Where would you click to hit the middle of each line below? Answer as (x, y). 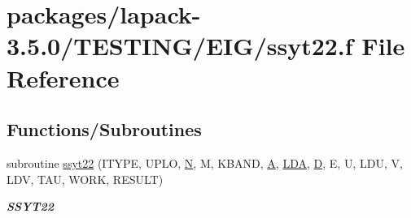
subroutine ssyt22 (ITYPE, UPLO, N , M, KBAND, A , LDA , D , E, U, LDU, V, (205, 162)
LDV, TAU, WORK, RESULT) (85, 179)
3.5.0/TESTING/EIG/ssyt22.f (180, 46)
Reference (63, 77)
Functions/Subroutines (104, 129)
